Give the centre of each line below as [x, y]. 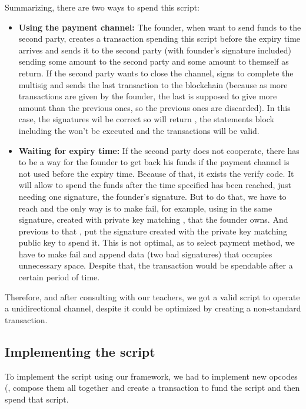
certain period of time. [59, 277]
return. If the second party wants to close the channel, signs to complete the [156, 73]
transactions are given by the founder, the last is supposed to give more [148, 96]
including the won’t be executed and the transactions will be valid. [139, 130]
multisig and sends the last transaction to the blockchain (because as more [153, 84]
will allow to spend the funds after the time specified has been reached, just [155, 185]
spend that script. [37, 399]
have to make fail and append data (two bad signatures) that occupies [145, 254]
